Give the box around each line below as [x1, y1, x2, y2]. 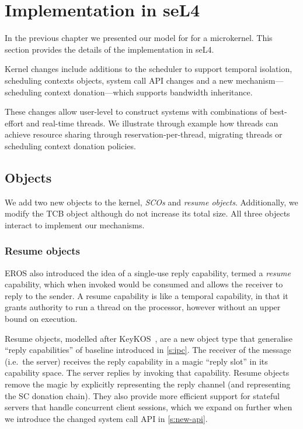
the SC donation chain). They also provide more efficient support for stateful [5, 389, 280, 401]
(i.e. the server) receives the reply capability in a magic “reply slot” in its [5, 355, 268, 367]
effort [5, 116, 24, 129]
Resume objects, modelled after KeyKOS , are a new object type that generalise [5, 332, 292, 344]
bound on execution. [5, 313, 78, 325]
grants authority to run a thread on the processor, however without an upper [5, 301, 281, 313]
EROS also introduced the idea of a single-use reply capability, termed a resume [5, 266, 291, 279]
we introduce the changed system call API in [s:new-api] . [5, 412, 208, 424]
